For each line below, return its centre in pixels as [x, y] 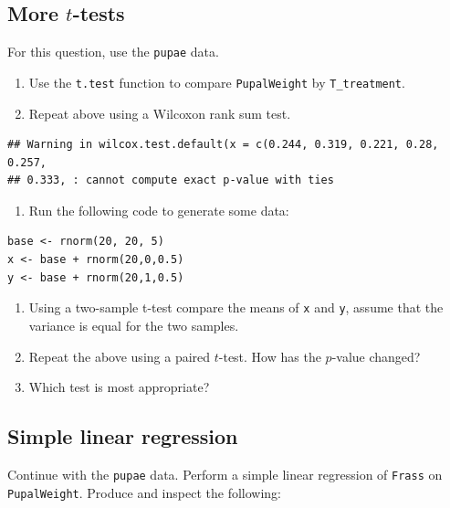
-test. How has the [270, 356]
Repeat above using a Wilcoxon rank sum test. [160, 113]
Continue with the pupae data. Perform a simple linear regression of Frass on [225, 474]
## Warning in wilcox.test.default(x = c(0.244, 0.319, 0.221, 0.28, [223, 145]
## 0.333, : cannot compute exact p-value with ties [171, 180]
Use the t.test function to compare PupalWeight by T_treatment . [217, 82]
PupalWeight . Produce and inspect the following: [144, 492]
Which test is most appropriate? [119, 387]
